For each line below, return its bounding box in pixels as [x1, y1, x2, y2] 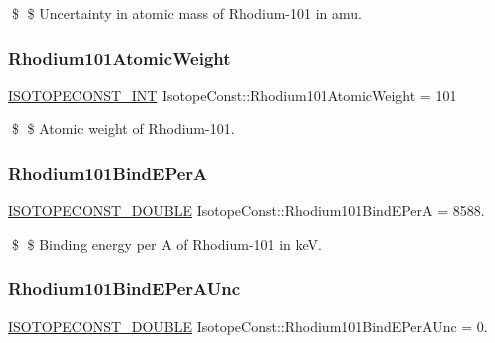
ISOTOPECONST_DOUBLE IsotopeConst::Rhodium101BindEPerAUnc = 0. [8, 315, 488, 336]
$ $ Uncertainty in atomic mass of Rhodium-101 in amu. [11, 3, 362, 23]
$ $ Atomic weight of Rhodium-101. [11, 118, 235, 139]
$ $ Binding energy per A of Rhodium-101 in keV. [11, 233, 322, 254]
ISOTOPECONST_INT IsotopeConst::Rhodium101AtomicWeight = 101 [8, 84, 457, 105]
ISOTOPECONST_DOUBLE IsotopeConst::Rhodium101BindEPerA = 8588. [8, 200, 485, 221]
